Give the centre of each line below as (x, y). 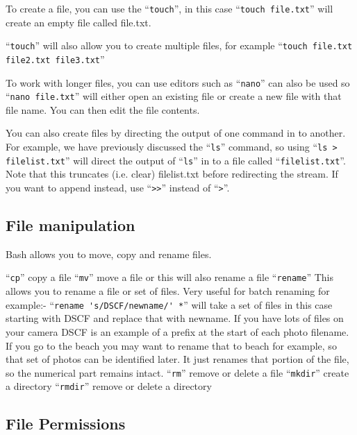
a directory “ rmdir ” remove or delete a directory (109, 386)
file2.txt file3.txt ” (55, 59)
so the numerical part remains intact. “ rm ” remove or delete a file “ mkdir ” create (177, 372)
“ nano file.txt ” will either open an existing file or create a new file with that (174, 96)
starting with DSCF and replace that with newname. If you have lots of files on (175, 318)
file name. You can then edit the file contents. (103, 109)
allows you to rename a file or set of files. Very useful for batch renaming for (168, 291)
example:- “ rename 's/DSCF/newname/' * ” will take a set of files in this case (169, 304)
